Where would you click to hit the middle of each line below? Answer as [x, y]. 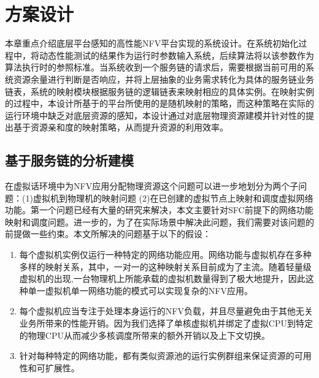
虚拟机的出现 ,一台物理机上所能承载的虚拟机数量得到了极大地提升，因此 [162, 278]
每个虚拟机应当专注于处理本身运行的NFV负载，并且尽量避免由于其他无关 [166, 311]
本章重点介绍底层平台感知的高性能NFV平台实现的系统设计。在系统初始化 [152, 43]
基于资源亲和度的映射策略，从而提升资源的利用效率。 [121, 127]
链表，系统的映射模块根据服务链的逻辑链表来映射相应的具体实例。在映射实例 [159, 91]
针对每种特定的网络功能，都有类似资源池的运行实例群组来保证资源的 [157, 356]
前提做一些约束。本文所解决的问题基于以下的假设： [108, 234]
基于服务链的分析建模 [69, 160]
